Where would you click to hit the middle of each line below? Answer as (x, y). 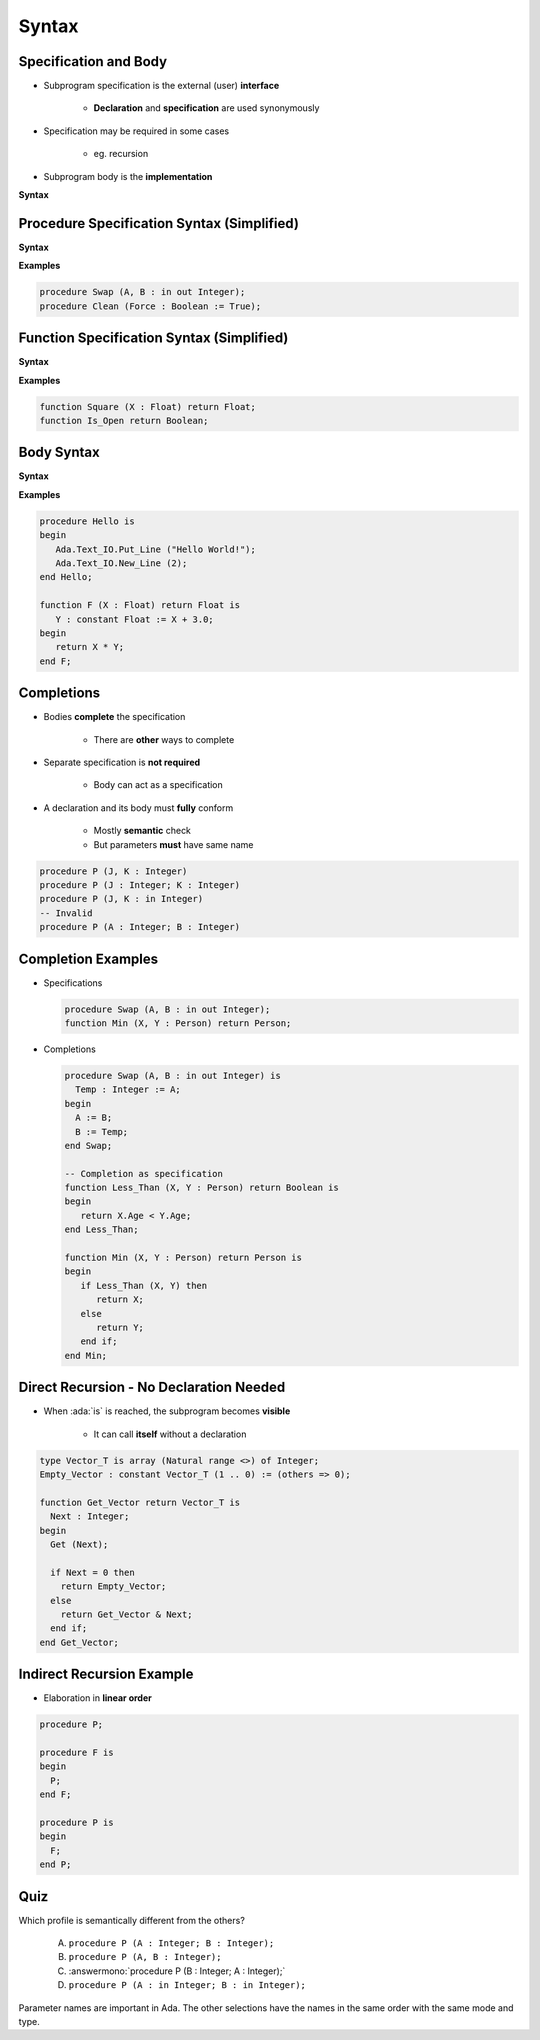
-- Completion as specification (144, 1173)
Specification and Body (93, 61)
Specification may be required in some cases (136, 131)
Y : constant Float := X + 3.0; (134, 619)
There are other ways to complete (164, 739)
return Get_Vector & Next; (127, 1614)
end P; (55, 1864)
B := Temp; (102, 1131)
